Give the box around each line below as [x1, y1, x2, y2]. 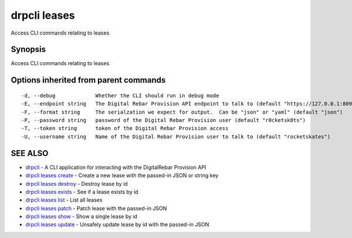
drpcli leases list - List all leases [25, 196, 103, 203]
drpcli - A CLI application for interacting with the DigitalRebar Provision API [25, 164, 207, 171]
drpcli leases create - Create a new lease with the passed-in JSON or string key [25, 172, 219, 179]
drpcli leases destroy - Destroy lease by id [25, 180, 128, 187]
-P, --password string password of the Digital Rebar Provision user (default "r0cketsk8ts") [21, 117, 306, 124]
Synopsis [11, 45, 46, 55]
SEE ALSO [11, 148, 49, 158]
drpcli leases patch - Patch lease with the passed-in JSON [25, 205, 167, 212]
